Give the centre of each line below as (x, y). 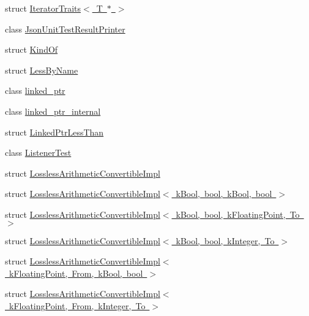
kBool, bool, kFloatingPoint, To (238, 214)
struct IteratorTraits (43, 8)
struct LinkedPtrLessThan (54, 132)
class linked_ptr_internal (53, 111)
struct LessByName (42, 70)
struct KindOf (32, 49)
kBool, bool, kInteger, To (225, 240)
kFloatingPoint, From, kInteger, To (77, 305)
